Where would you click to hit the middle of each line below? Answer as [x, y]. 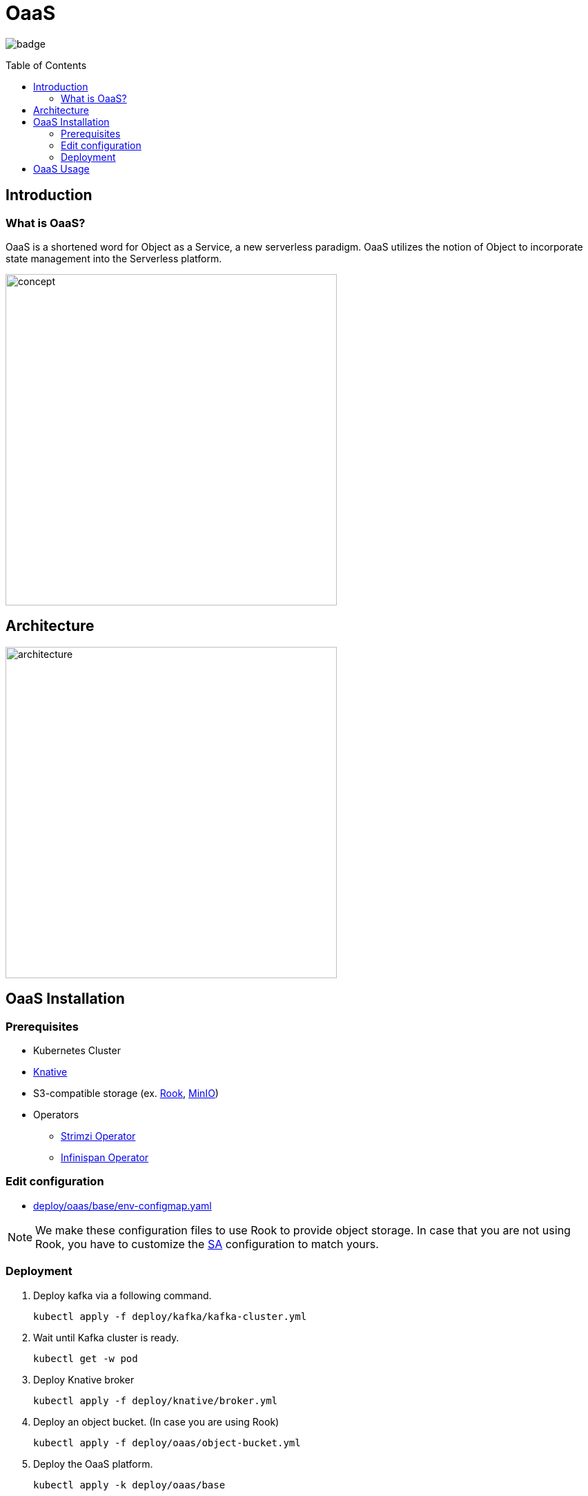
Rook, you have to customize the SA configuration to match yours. [207, 1244]
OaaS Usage [61, 168]
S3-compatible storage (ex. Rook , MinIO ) [126, 1094]
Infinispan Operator [105, 1158]
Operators [56, 1115]
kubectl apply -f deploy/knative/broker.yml [156, 1400]
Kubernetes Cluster [77, 1051]
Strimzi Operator [98, 1136]
